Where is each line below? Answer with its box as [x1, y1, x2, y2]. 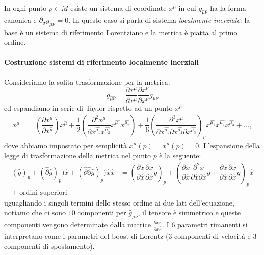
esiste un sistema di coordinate [70, 3, 167, 13]
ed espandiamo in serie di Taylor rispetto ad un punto [4, 103, 173, 113]
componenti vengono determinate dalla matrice [4, 219, 151, 229]
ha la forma [210, 3, 246, 13]
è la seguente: [159, 150, 201, 161]
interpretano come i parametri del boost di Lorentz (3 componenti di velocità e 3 [4, 231, 257, 241]
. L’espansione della [199, 140, 260, 150]
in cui [178, 3, 196, 13]
